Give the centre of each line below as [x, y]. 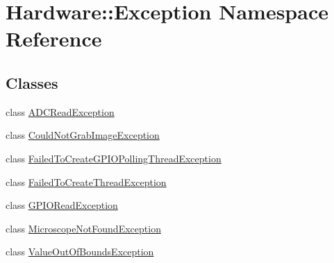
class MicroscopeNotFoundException [83, 228]
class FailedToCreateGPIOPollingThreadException [114, 158]
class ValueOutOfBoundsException [80, 252]
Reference [54, 39]
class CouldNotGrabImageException [83, 135]
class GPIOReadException [62, 205]
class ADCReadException [60, 111]
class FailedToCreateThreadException [86, 181]
